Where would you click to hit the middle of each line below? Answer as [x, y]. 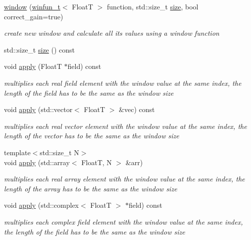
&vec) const [137, 109]
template [17, 152]
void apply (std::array [37, 162]
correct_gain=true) [34, 16]
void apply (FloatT [33, 66]
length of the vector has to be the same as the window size [92, 136]
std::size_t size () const [40, 49]
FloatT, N [97, 162]
